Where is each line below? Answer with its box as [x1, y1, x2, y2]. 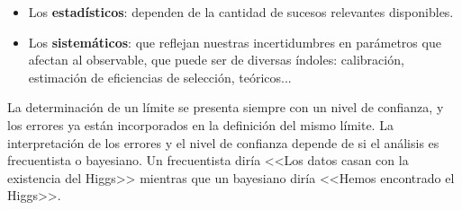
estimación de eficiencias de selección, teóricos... [28, 67, 292, 86]
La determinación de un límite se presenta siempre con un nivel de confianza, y [7, 98, 444, 117]
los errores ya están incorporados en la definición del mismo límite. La [7, 115, 394, 134]
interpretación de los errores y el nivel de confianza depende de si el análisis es [7, 133, 439, 152]
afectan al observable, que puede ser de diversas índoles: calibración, [28, 50, 404, 69]
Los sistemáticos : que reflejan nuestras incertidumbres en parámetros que [28, 32, 441, 51]
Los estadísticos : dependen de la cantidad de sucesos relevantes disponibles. [28, 3, 454, 21]
